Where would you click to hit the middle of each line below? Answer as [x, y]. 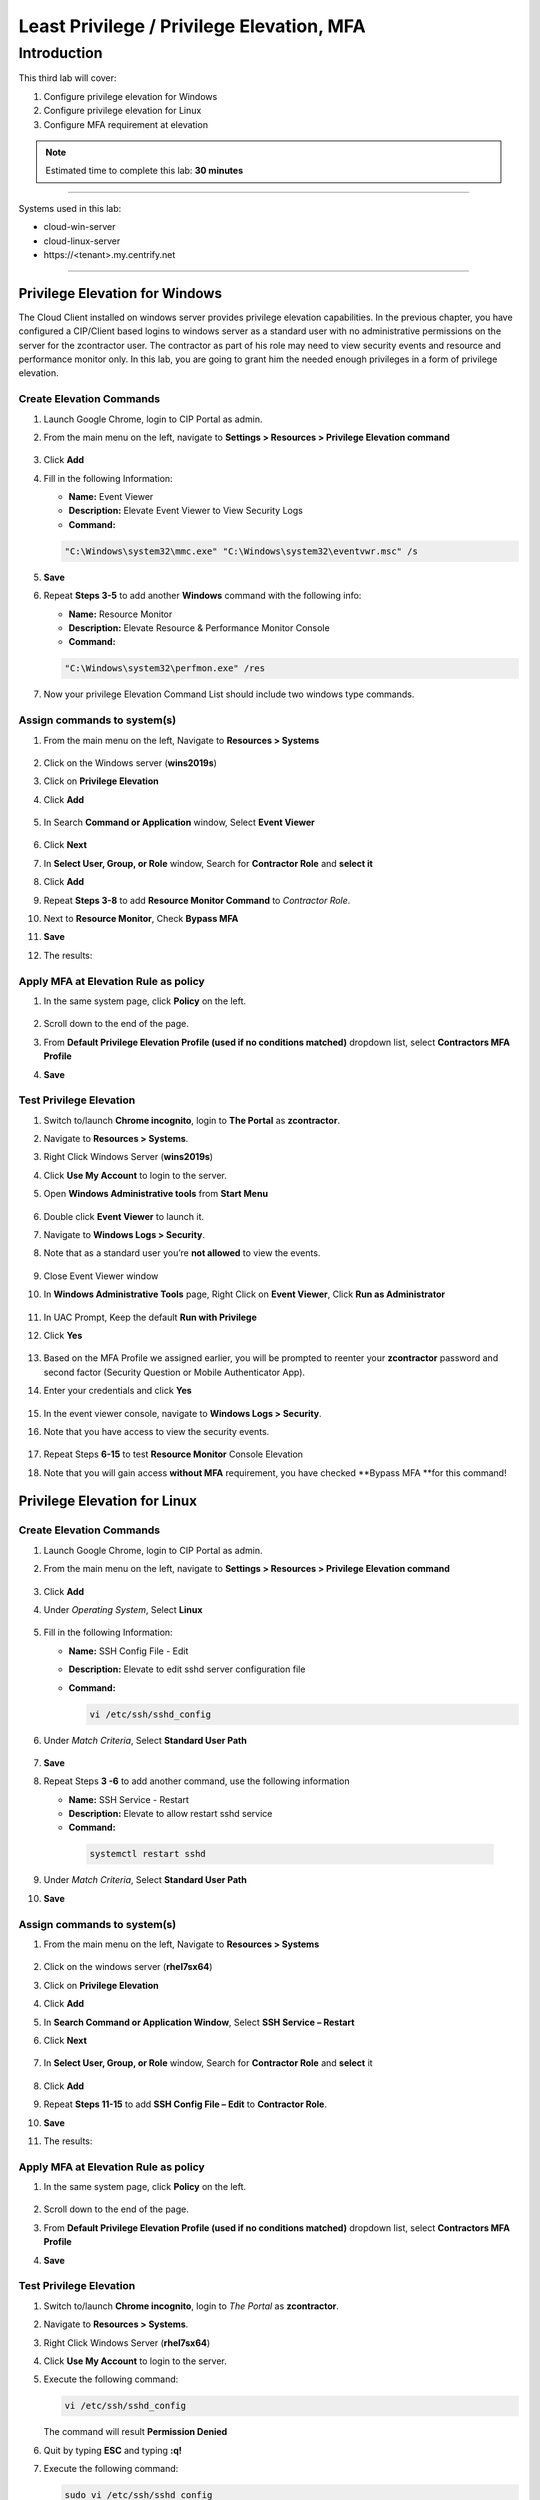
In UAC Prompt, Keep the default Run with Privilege [150, 1317]
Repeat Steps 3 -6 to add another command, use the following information [196, 1781]
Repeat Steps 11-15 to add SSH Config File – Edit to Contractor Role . [185, 2104]
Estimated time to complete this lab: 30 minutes [144, 171]
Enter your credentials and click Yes [117, 1391]
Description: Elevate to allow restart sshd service [170, 1814]
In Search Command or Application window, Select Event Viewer [179, 822]
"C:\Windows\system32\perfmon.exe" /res [164, 668]
